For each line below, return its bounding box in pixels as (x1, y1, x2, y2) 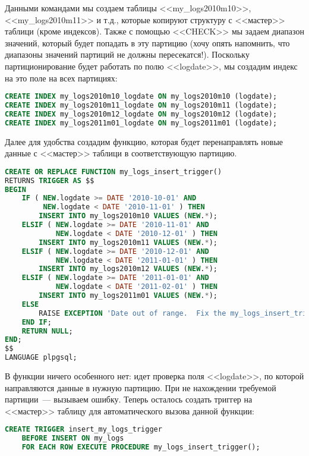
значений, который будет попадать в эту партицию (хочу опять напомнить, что (5, 36, 290, 49)
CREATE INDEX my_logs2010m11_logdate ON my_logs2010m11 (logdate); (5, 101, 278, 110)
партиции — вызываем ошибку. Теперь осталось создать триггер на (5, 393, 253, 405)
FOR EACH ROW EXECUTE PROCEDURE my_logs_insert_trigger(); (21, 443, 260, 452)
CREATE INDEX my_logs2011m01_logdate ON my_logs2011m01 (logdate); (5, 118, 278, 127)
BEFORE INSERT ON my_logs (21, 434, 124, 443)
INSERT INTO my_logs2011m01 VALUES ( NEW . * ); (39, 291, 218, 300)
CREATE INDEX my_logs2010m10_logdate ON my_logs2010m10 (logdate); (5, 92, 278, 101)
